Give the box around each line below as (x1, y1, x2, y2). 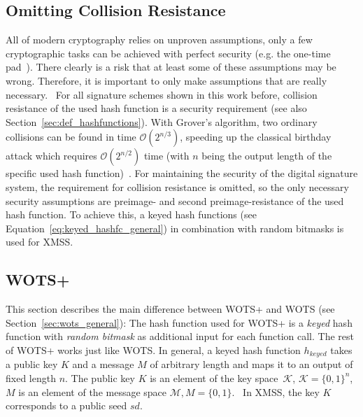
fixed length (6, 370, 56, 385)
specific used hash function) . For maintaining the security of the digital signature (6, 166, 358, 181)
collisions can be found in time (6, 129, 136, 144)
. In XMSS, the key (232, 384, 320, 399)
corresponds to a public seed (6, 398, 127, 413)
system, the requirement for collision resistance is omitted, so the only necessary (6, 179, 349, 194)
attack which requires (6, 148, 97, 163)
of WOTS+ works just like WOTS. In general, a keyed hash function (6, 342, 301, 357)
